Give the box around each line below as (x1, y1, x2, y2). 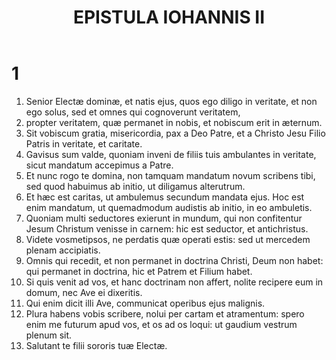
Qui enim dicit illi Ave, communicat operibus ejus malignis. (25, 297, 266, 309)
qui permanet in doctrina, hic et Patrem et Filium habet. (25, 265, 253, 277)
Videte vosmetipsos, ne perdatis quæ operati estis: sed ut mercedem (25, 233, 311, 245)
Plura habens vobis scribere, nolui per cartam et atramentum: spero (25, 307, 305, 320)
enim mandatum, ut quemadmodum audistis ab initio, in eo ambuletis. (25, 201, 313, 213)
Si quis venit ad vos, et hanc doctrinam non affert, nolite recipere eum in (25, 276, 324, 288)
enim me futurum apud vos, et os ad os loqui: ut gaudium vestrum (25, 318, 298, 330)
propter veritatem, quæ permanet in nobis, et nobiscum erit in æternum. (25, 116, 323, 128)
